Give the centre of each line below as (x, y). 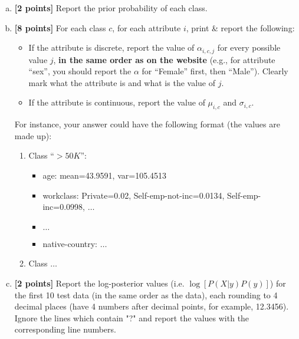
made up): (33, 135)
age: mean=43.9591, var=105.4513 (105, 175)
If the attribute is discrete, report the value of (111, 47)
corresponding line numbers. (65, 329)
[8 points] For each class (60, 27)
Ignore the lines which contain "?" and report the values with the (132, 317)
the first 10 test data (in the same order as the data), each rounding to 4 (146, 294)
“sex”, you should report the (80, 71)
